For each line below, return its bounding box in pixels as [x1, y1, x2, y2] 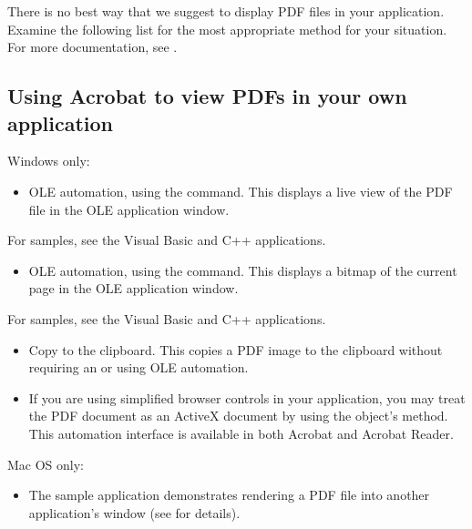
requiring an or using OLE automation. [28, 358, 249, 377]
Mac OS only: [7, 454, 85, 473]
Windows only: [7, 151, 90, 170]
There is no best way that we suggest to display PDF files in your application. [7, 2, 445, 20]
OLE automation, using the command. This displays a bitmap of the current [28, 260, 457, 280]
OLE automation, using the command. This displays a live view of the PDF [28, 181, 453, 200]
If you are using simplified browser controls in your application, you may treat [28, 388, 466, 407]
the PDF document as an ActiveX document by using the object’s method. [28, 406, 448, 425]
